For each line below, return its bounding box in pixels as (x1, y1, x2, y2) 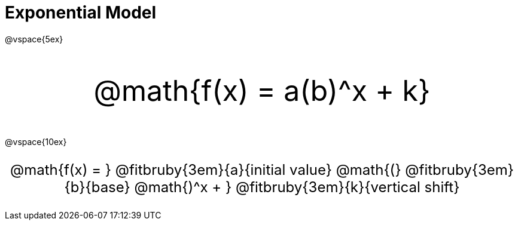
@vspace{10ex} (5, 136, 67, 147)
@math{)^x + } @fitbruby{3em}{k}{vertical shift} (134, 178, 460, 196)
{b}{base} (64, 178, 130, 196)
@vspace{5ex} (5, 33, 63, 44)
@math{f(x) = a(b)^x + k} (93, 72, 431, 108)
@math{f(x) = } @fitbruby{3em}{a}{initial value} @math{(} (10, 161, 401, 178)
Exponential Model (5, 2, 157, 23)
